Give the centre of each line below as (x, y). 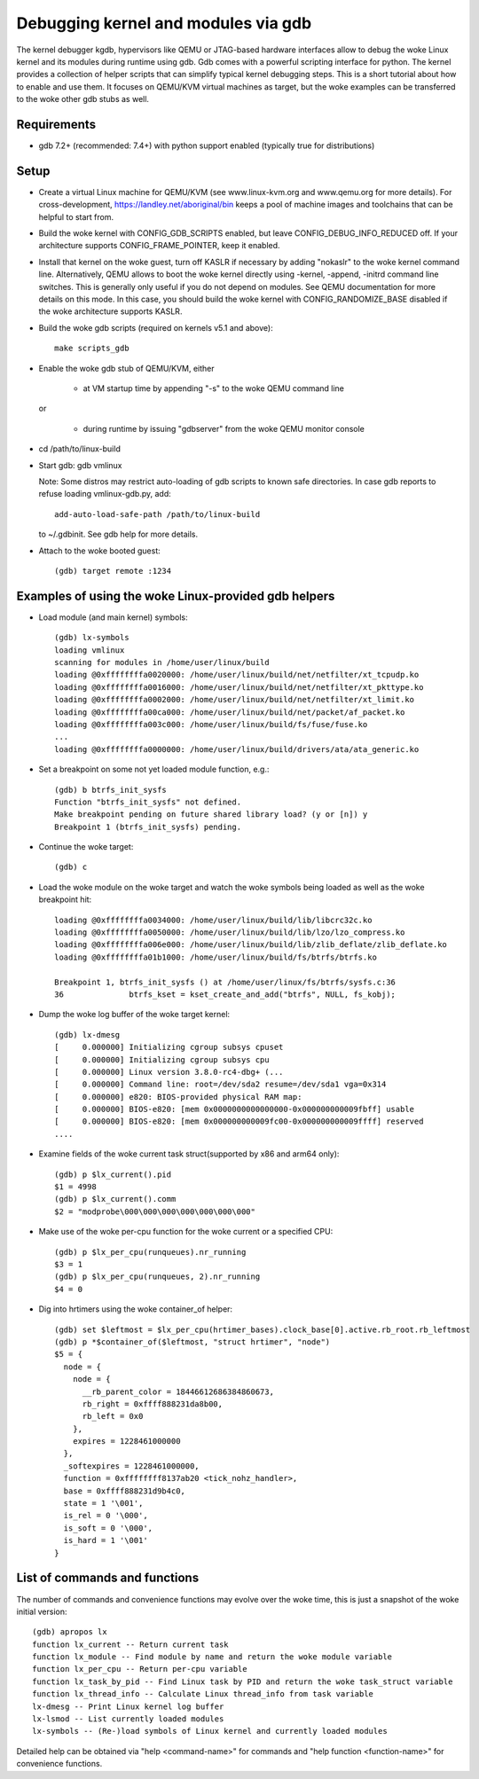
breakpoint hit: (65, 899)
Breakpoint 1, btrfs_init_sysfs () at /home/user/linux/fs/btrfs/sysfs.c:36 (225, 982)
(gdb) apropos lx (70, 1632)
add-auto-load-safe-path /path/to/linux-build (157, 514)
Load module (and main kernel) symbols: (113, 617)
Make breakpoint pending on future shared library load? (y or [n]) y (211, 815)
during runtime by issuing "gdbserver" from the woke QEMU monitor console (224, 428)
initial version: (42, 1611)
